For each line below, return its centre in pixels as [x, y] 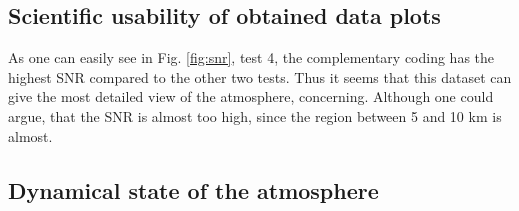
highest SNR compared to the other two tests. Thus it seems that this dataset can [260, 76]
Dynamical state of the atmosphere [193, 189]
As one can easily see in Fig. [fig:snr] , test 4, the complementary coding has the [251, 57]
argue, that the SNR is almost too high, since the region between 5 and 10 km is [255, 115]
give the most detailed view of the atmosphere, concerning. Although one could [251, 96]
